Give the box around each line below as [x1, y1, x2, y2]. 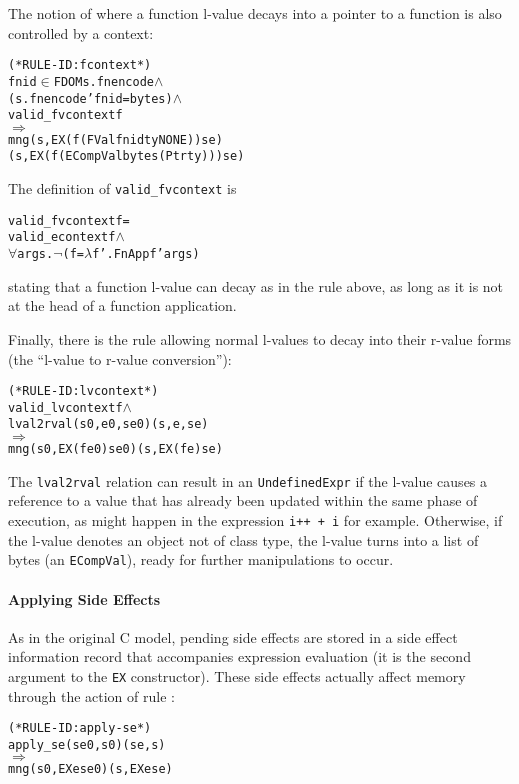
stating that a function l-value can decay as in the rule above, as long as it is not [8, 275, 504, 296]
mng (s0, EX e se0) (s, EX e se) [8, 762, 173, 777]
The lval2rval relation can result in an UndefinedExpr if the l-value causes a [8, 470, 488, 491]
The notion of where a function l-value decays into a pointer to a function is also [8, 3, 502, 23]
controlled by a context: [8, 22, 154, 43]
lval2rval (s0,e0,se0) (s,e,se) [8, 417, 209, 432]
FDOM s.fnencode [53, 74, 154, 89]
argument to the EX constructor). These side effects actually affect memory [8, 665, 466, 686]
